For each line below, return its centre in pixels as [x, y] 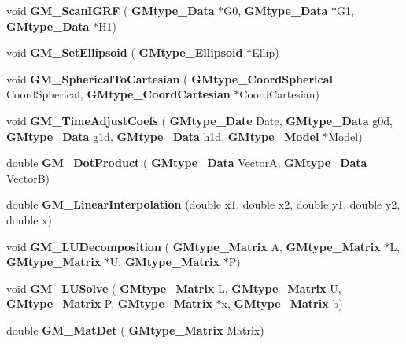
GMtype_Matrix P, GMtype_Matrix [109, 303]
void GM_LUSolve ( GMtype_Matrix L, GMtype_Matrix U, [174, 288]
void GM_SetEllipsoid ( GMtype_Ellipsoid [125, 52]
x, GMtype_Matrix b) [282, 303]
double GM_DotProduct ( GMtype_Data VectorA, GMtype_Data [187, 163]
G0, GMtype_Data [276, 10]
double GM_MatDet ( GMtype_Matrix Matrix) [135, 329]
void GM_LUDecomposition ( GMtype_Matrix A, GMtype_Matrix [194, 246]
